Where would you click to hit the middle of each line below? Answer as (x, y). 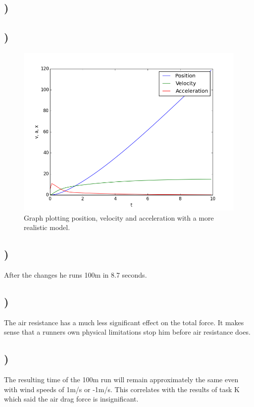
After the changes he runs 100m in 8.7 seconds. (76, 274)
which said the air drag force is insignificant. (71, 399)
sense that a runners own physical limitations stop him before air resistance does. (127, 332)
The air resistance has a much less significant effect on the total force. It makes (124, 322)
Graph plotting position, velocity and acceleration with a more (119, 217)
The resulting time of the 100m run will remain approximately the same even (121, 379)
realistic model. (47, 227)
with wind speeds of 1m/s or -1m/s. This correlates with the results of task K (122, 389)
